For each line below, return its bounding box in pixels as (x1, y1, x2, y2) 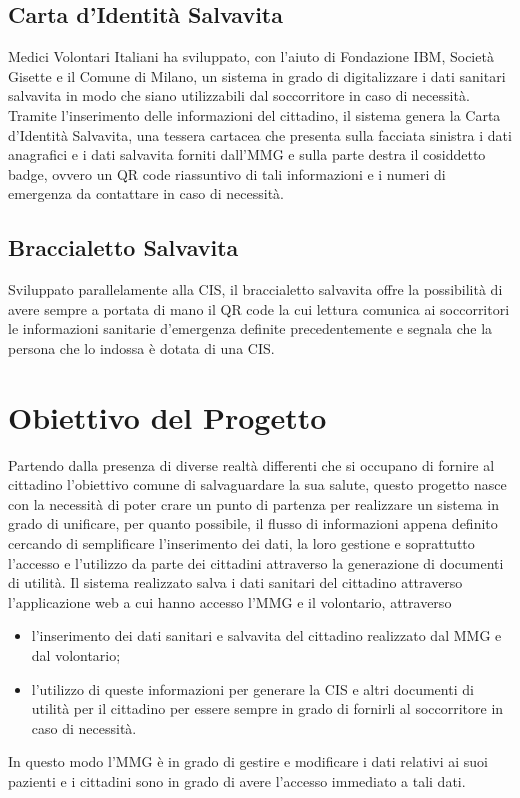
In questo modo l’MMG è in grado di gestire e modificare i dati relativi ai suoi (8, 751, 488, 772)
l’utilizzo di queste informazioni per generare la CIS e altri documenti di (31, 678, 474, 699)
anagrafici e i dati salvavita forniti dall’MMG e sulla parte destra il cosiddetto (8, 144, 486, 165)
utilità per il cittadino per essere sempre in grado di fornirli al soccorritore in (31, 698, 504, 719)
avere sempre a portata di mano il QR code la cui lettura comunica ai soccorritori (8, 298, 510, 319)
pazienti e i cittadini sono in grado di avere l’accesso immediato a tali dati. (8, 770, 466, 791)
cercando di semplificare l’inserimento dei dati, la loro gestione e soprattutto (8, 533, 475, 554)
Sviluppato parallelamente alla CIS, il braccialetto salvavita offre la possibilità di (8, 279, 503, 300)
